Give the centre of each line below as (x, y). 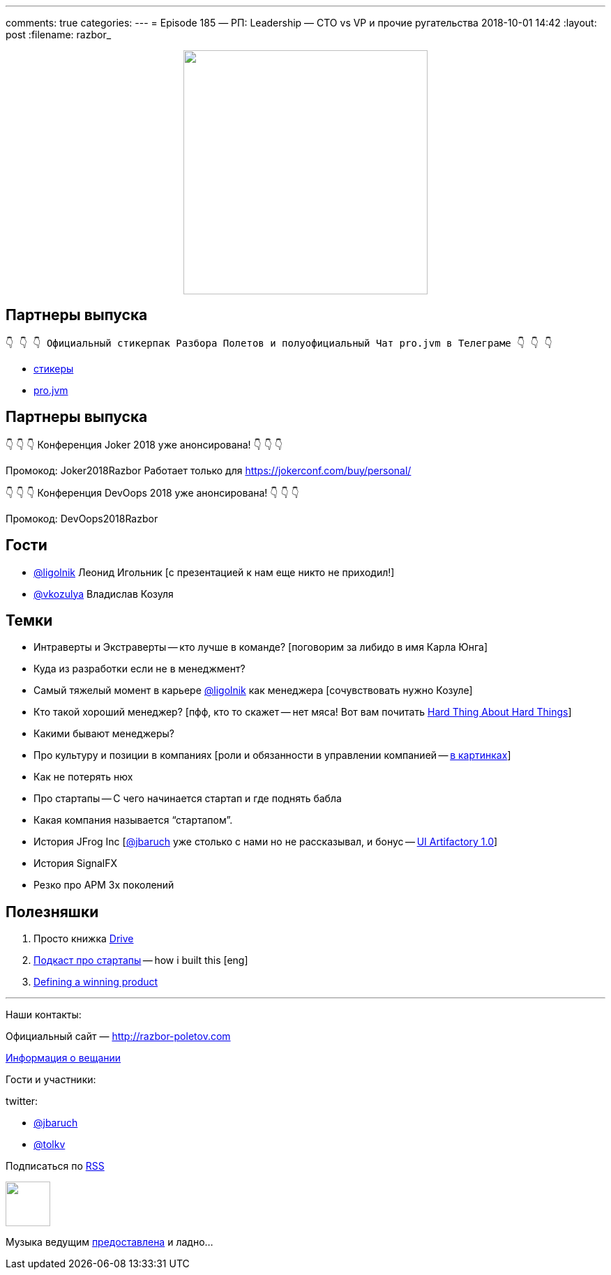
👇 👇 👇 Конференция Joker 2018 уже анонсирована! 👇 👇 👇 (144, 444)
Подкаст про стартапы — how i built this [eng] (141, 960)
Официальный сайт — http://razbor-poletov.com (118, 1036)
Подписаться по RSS (55, 1166)
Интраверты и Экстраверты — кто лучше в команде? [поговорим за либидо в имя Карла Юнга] (261, 647)
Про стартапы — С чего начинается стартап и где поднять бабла (188, 799)
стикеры (54, 368)
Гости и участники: (51, 1080)
